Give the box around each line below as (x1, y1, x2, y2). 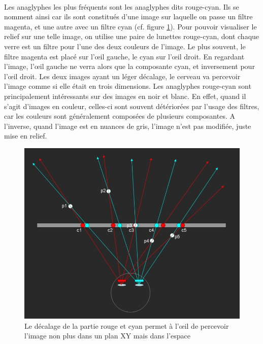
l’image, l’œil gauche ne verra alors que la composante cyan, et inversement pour (4, 61, 255, 72)
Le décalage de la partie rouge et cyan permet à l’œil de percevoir (24, 320, 229, 331)
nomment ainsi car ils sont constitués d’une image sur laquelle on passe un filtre (4, 11, 253, 22)
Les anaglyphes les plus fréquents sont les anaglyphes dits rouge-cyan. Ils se (4, 1, 239, 12)
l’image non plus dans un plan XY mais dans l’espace (24, 330, 191, 341)
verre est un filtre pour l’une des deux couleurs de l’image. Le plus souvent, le (4, 41, 246, 51)
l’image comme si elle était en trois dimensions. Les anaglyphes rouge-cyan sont (4, 81, 251, 91)
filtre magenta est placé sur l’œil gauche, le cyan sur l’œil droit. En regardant (4, 51, 245, 61)
